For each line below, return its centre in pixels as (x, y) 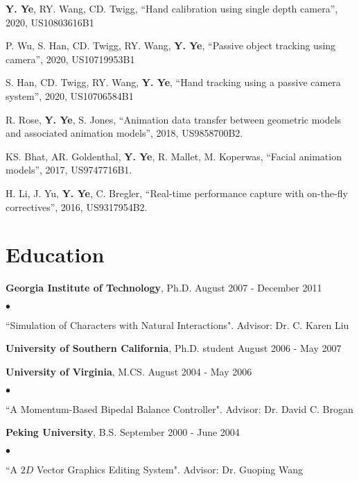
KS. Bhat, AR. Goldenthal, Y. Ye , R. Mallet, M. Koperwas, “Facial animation (174, 156)
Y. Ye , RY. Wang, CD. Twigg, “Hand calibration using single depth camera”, (172, 8)
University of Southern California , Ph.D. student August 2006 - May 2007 (174, 348)
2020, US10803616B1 (50, 22)
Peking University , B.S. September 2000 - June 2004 (123, 432)
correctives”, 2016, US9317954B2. (77, 206)
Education (55, 254)
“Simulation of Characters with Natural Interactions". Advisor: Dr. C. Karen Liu (177, 324)
